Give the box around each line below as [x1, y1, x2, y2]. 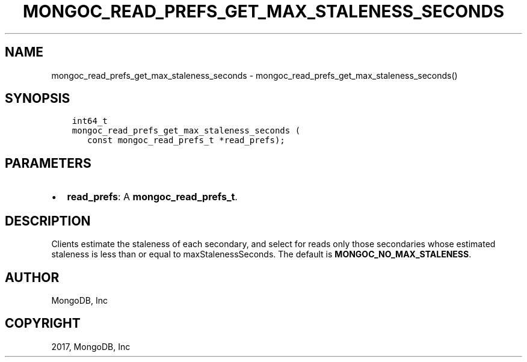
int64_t [72, 116, 108, 126]
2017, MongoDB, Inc [51, 341, 131, 352]
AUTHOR [5, 269, 60, 285]
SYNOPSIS [5, 91, 70, 106]
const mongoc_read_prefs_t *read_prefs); [87, 135, 285, 146]
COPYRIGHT [5, 316, 81, 331]
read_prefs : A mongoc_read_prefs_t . [67, 191, 238, 203]
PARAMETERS [5, 155, 91, 171]
